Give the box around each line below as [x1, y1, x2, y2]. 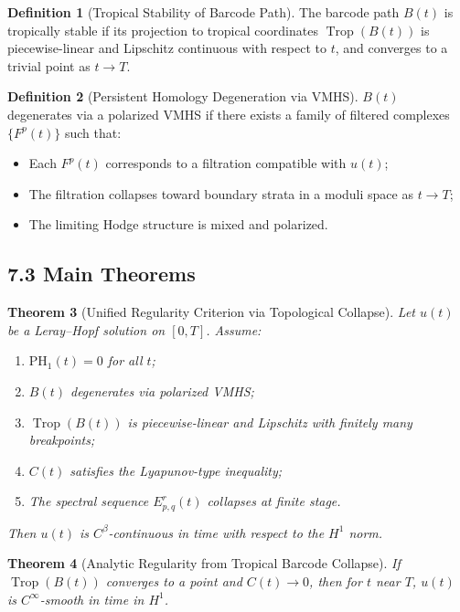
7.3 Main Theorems [7, 259, 196, 288]
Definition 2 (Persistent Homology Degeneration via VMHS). [7, 87, 358, 106]
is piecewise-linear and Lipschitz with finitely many [127, 412, 412, 431]
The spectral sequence [28, 491, 149, 511]
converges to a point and [105, 571, 242, 590]
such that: [64, 122, 122, 142]
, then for [309, 571, 362, 590]
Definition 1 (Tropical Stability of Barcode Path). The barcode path [7, 3, 400, 21]
